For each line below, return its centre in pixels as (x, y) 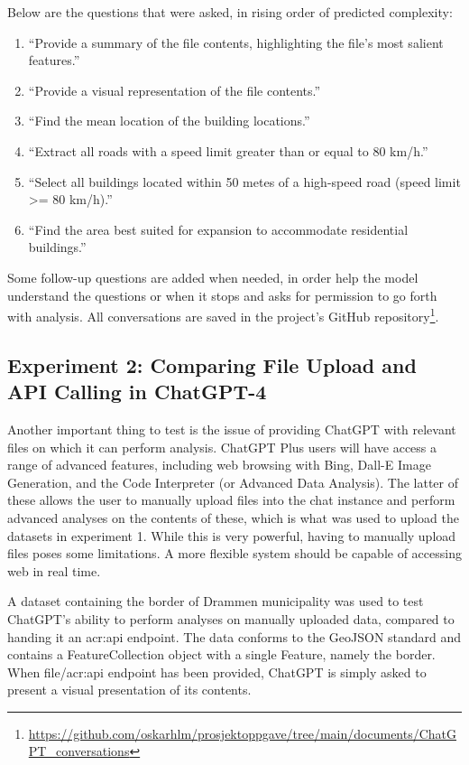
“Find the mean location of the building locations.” (169, 121)
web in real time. (54, 570)
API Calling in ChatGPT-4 (137, 392)
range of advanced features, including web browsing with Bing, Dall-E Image (219, 465)
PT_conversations (79, 751)
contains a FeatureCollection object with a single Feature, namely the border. (221, 654)
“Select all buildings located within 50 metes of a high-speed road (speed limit (244, 181)
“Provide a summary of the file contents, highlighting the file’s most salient (236, 42)
